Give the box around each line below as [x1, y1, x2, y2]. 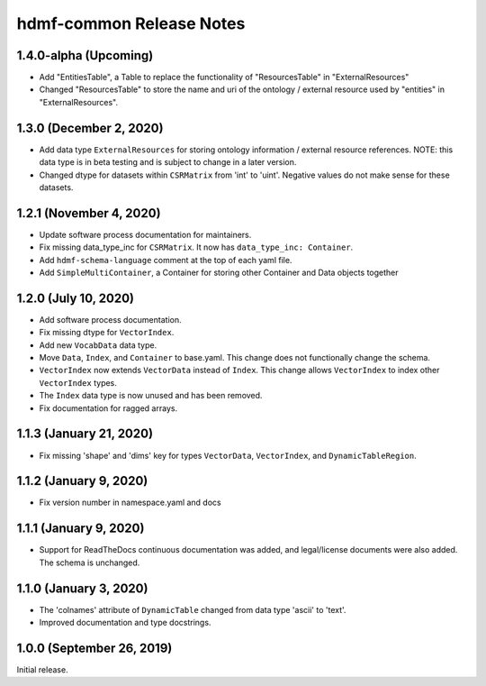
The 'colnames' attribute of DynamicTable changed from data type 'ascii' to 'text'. [39, 604, 346, 615]
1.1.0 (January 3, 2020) [16, 581, 148, 596]
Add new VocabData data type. [39, 339, 157, 351]
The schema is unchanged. [39, 557, 140, 568]
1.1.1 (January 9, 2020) [16, 521, 145, 536]
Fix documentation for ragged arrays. [39, 402, 178, 414]
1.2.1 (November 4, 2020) [16, 206, 161, 221]
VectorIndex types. [39, 377, 117, 388]
